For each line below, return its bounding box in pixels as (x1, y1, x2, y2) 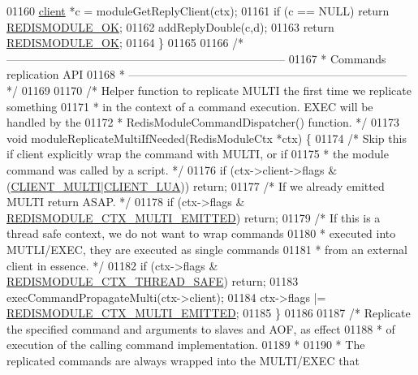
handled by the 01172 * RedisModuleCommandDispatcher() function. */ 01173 (6, 114, 400, 131)
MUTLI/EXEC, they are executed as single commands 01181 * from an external (6, 240, 408, 257)
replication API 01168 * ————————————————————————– (6, 66, 407, 83)
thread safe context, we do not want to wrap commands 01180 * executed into (6, 225, 396, 242)
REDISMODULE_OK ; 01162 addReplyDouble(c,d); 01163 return (6, 18, 334, 35)
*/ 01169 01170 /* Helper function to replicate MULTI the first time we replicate (6, 81, 412, 98)
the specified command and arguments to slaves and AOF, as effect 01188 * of (6, 320, 395, 337)
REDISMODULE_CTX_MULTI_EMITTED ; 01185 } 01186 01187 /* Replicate (6, 304, 411, 321)
